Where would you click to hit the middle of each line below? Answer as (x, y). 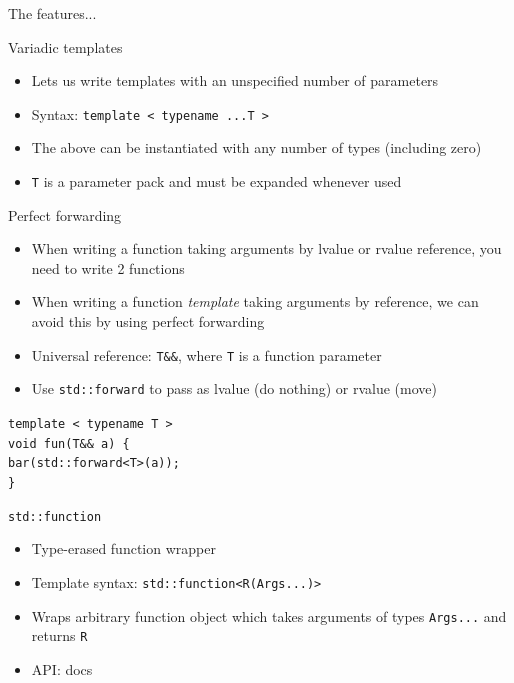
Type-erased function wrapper (123, 548)
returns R (59, 635)
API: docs (62, 668)
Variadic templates (65, 46)
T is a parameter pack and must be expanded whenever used (216, 181)
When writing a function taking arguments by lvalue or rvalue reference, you (266, 248)
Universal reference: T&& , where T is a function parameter (206, 354)
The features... (52, 13)
